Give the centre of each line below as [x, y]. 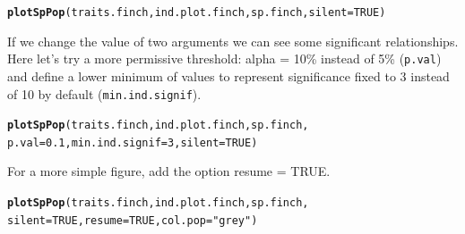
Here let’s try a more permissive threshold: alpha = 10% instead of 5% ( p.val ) [224, 58]
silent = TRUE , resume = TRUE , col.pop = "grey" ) [133, 220]
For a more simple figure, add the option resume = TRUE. [169, 171]
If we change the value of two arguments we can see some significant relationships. [233, 41]
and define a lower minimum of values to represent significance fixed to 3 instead [228, 75]
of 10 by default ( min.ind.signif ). [104, 93]
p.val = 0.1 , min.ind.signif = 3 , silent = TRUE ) [133, 142]
